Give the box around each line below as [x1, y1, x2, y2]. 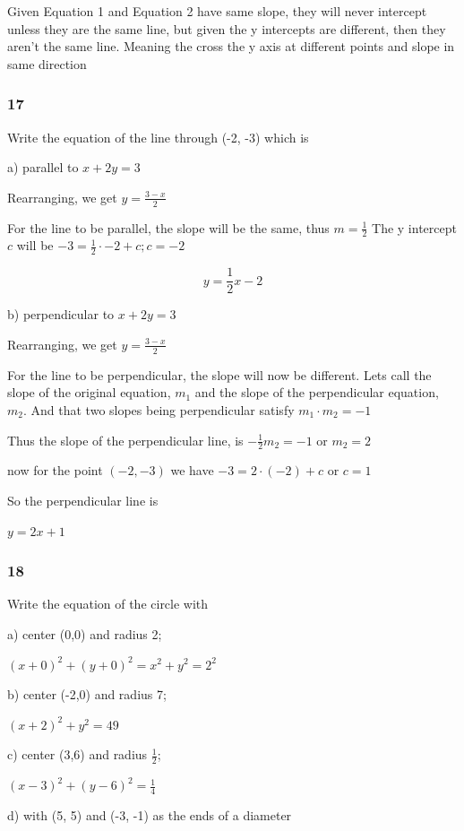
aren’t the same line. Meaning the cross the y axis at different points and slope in [7, 37, 455, 56]
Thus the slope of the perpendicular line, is [7, 430, 244, 449]
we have [170, 461, 214, 480]
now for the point [7, 461, 103, 480]
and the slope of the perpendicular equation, [194, 383, 439, 402]
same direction [7, 54, 87, 73]
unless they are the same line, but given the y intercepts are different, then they [7, 19, 446, 38]
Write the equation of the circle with [7, 594, 209, 613]
